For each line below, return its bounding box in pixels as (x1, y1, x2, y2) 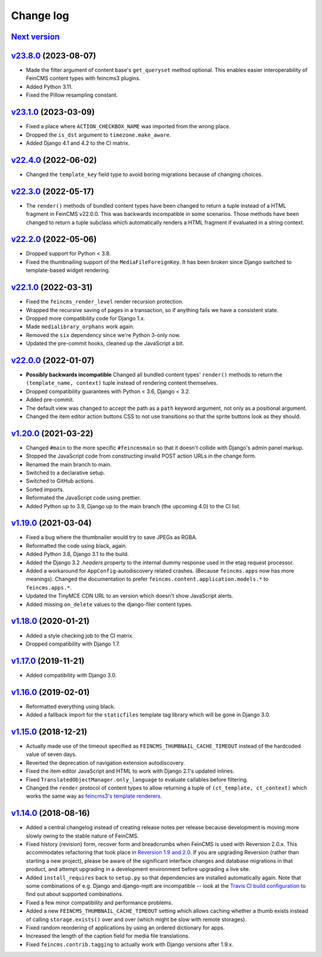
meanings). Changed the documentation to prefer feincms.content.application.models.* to (26, 576, 269, 583)
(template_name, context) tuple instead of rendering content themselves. (26, 379, 218, 387)
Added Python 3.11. (26, 83, 73, 90)
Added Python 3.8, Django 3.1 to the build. (26, 551, 129, 558)
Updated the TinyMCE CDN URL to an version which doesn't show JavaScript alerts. (26, 592, 234, 600)
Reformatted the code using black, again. (26, 542, 128, 549)
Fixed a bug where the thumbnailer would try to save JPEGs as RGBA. (26, 534, 197, 541)
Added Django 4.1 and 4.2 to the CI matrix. (26, 139, 130, 146)
